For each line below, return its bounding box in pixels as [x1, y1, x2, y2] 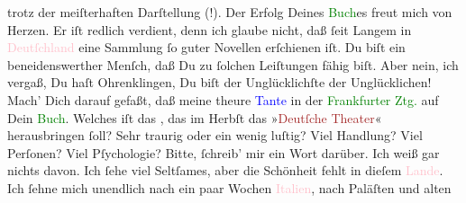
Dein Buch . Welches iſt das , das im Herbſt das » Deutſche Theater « [7, 108, 382, 127]
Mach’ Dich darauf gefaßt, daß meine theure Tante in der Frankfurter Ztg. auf [7, 90, 439, 109]
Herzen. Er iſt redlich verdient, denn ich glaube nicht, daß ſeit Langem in [7, 20, 412, 39]
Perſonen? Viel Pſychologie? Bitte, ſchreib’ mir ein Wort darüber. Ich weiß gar [7, 143, 440, 162]
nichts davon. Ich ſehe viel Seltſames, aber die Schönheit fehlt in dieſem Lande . [7, 161, 443, 180]
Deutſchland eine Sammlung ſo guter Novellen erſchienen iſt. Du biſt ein [7, 38, 406, 57]
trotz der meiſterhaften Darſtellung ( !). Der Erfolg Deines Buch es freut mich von [7, 3, 452, 21]
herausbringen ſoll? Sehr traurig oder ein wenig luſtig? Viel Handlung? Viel [7, 126, 423, 145]
